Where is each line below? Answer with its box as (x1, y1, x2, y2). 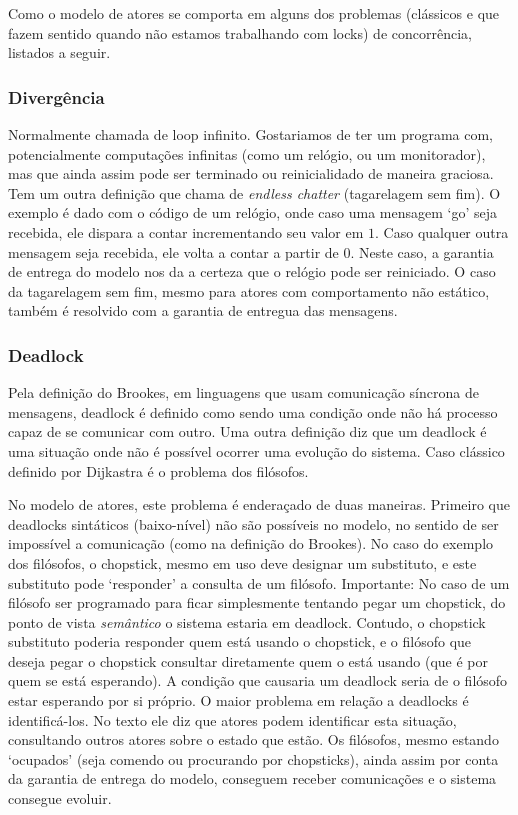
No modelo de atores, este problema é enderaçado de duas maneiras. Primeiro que (8, 494, 510, 515)
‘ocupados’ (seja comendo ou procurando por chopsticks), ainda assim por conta (8, 748, 499, 769)
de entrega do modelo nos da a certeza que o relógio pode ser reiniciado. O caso (8, 261, 496, 282)
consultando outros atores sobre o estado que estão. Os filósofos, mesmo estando (8, 729, 499, 750)
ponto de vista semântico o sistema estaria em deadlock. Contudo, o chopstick (8, 611, 486, 632)
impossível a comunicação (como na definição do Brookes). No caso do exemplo (8, 533, 494, 554)
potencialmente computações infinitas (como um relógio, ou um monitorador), (8, 143, 486, 164)
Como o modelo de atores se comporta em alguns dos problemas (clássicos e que (8, 3, 500, 23)
